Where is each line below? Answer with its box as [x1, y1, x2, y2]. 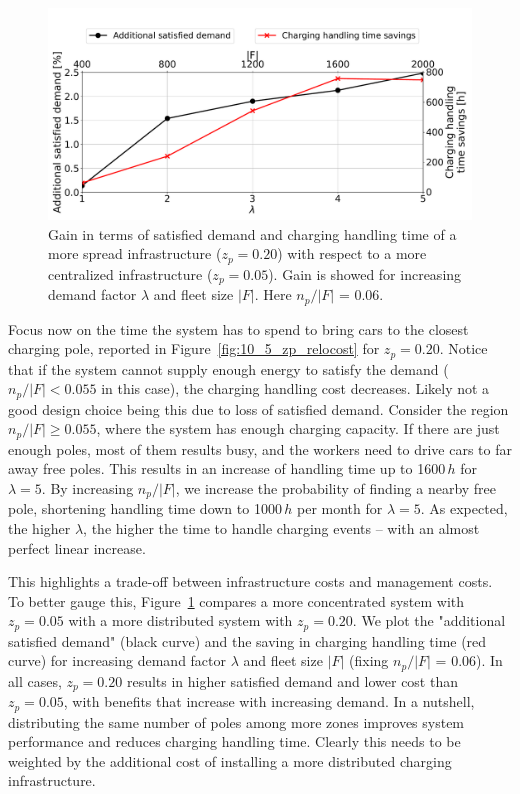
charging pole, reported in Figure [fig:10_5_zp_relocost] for [8, 338, 380, 359]
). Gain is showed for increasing [268, 263, 462, 284]
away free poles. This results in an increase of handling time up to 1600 [8, 458, 446, 479]
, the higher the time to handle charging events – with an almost [83, 517, 480, 538]
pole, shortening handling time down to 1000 [8, 498, 282, 519]
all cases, [8, 670, 62, 691]
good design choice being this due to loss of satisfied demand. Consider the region [8, 398, 509, 419]
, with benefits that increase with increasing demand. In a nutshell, [63, 691, 475, 712]
